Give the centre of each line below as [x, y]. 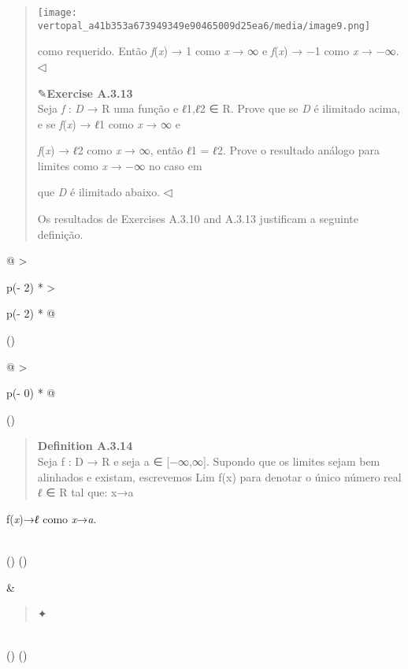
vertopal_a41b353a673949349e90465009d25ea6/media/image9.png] [204, 26]
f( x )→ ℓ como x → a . [52, 518]
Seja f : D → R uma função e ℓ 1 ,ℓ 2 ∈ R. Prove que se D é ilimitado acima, [219, 108]
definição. [60, 234]
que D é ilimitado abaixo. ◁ [105, 192]
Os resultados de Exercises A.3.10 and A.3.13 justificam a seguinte [198, 219]
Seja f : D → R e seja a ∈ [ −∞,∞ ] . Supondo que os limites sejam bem [209, 461]
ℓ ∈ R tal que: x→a [85, 492]
